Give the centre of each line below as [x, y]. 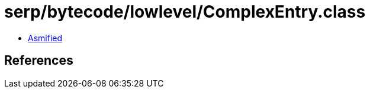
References [39, 61]
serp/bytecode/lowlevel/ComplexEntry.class [185, 12]
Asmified [45, 38]
